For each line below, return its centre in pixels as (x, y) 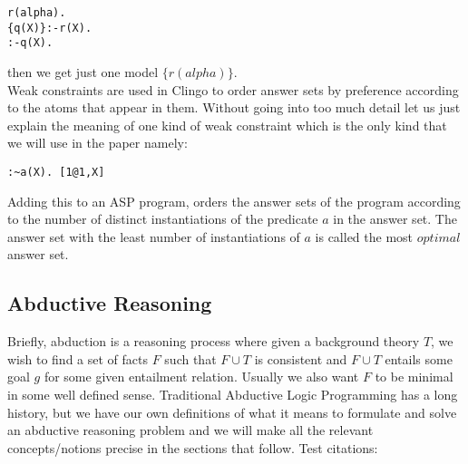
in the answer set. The (395, 219)
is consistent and (301, 358)
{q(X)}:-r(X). (50, 28)
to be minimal (414, 377)
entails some (419, 358)
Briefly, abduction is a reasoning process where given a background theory (214, 341)
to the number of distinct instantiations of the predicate (163, 219)
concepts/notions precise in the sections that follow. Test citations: (193, 447)
